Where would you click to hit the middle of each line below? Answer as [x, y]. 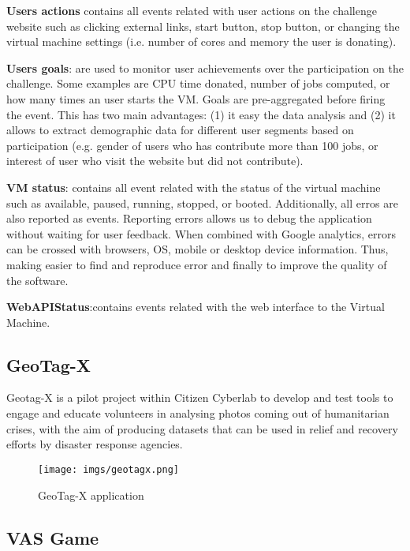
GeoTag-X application [91, 495]
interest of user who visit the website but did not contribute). [155, 161]
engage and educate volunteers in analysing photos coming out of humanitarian [198, 413]
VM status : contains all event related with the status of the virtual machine [194, 187]
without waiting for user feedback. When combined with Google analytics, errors [201, 233]
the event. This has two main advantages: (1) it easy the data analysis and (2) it [201, 114]
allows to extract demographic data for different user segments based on [180, 130]
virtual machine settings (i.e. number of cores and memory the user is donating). [201, 41]
